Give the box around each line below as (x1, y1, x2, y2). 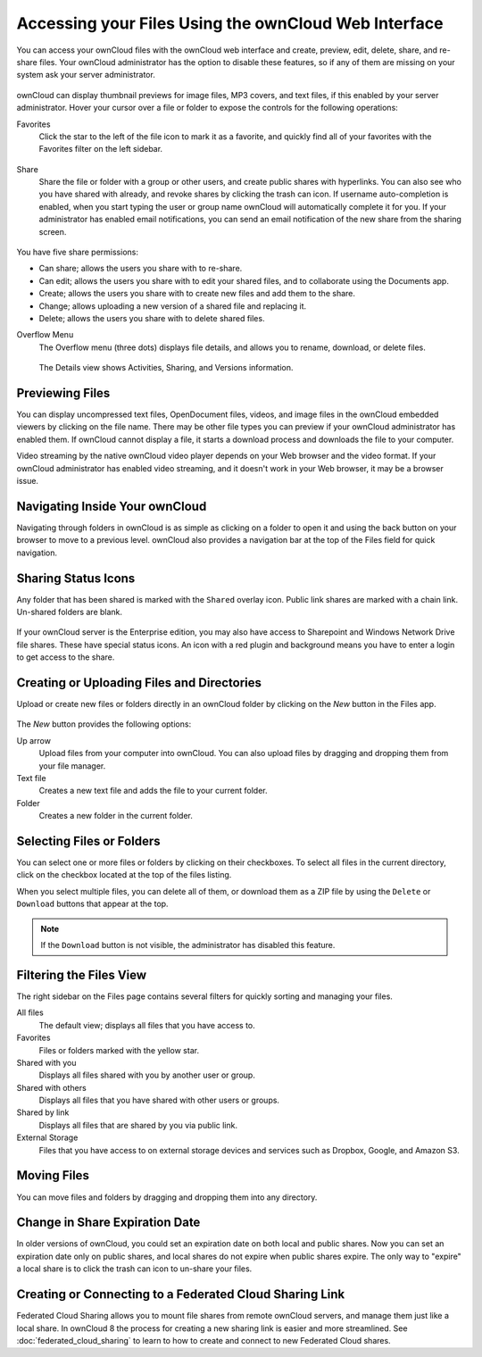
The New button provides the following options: (16, 719, 192, 729)
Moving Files (16, 1168, 89, 1183)
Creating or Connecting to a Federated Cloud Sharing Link (16, 1286, 345, 1303)
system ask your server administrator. (16, 70, 155, 80)
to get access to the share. (16, 652, 115, 662)
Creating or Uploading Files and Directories (16, 675, 262, 690)
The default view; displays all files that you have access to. (38, 1020, 256, 1030)
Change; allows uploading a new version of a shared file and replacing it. (38, 300, 307, 312)
